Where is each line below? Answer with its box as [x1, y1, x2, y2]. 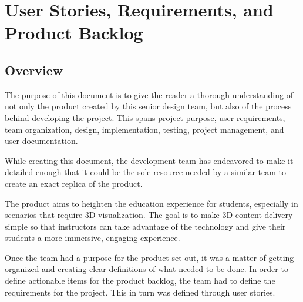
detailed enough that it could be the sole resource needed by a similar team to [5, 166, 287, 178]
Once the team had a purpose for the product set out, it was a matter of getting [5, 251, 294, 263]
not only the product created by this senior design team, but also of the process [5, 100, 292, 112]
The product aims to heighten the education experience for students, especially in [5, 197, 298, 209]
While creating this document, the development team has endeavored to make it [5, 154, 294, 166]
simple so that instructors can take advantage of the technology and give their [5, 220, 286, 232]
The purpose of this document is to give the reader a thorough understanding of [5, 88, 293, 100]
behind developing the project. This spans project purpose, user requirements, [5, 111, 285, 123]
